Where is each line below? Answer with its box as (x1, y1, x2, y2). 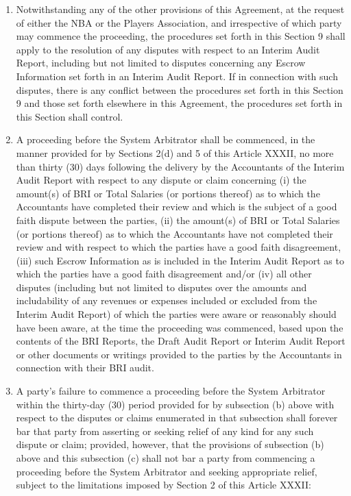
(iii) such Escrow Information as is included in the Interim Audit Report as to (16, 253, 344, 267)
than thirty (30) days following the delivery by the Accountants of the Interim (16, 159, 345, 173)
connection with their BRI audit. (16, 360, 154, 375)
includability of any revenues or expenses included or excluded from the (16, 293, 317, 308)
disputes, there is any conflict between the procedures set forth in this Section (16, 82, 343, 97)
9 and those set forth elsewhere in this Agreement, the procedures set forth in (16, 96, 343, 110)
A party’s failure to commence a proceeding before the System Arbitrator (16, 384, 326, 398)
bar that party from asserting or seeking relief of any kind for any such (16, 423, 314, 438)
